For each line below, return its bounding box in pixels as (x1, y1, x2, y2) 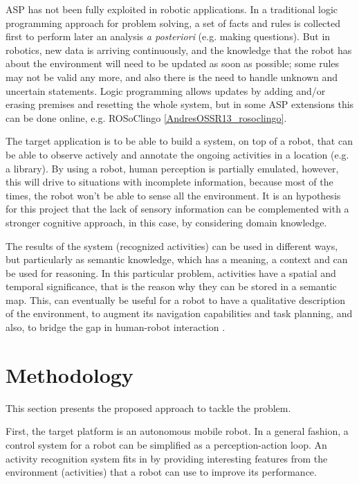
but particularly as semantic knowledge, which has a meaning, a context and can (6, 252, 348, 267)
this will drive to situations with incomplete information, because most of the (6, 174, 333, 189)
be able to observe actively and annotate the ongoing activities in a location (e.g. (6, 147, 349, 161)
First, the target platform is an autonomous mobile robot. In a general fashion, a (6, 424, 349, 438)
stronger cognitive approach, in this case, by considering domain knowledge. (6, 215, 327, 229)
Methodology (6, 360, 134, 388)
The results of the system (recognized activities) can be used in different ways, (6, 238, 338, 253)
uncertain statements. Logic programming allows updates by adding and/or (6, 83, 326, 98)
